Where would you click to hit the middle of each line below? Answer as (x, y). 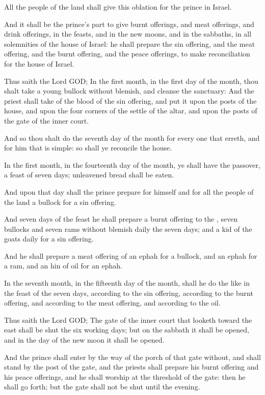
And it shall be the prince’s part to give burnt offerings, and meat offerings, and (129, 24)
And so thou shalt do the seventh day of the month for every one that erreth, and (132, 138)
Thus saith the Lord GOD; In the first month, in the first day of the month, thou (131, 81)
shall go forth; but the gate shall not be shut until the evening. (102, 387)
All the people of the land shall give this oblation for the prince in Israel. (118, 7)
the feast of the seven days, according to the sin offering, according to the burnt (129, 293)
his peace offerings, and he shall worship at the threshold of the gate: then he (125, 376)
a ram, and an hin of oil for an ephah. (63, 266)
